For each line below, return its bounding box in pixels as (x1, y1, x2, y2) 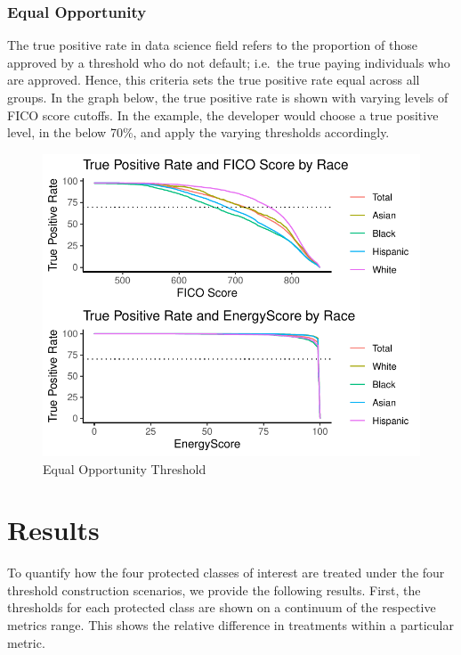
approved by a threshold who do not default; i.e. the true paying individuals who (7, 53, 450, 71)
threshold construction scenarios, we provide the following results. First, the (7, 580, 421, 599)
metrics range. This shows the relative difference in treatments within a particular (7, 616, 454, 635)
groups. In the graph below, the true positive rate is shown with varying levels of (7, 88, 449, 106)
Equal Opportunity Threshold (43, 459, 206, 478)
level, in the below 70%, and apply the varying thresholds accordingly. (7, 123, 390, 142)
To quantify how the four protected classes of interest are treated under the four (7, 563, 445, 582)
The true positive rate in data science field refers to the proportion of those (7, 36, 417, 54)
